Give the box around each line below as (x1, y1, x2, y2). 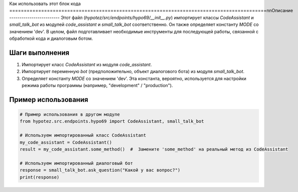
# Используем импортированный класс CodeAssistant (19, 132, 147, 138)
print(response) (19, 174, 60, 180)
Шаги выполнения (9, 48, 69, 57)
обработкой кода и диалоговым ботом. (9, 35, 93, 41)
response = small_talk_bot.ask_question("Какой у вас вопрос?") (19, 167, 181, 173)
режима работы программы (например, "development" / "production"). (21, 83, 173, 89)
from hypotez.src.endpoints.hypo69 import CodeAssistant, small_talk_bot (19, 118, 204, 124)
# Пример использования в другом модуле (19, 112, 120, 117)
